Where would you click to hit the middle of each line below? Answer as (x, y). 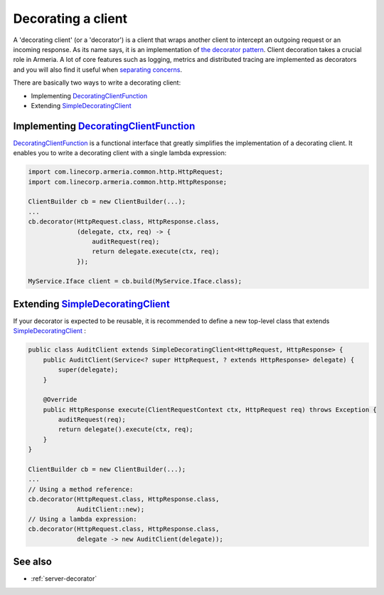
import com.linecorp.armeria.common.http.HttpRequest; (126, 172)
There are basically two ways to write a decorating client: (97, 83)
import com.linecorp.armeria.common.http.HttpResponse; (128, 182)
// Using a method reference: (81, 489)
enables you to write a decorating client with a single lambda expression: (120, 153)
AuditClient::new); (111, 509)
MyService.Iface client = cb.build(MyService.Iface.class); (135, 281)
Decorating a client (70, 19)
